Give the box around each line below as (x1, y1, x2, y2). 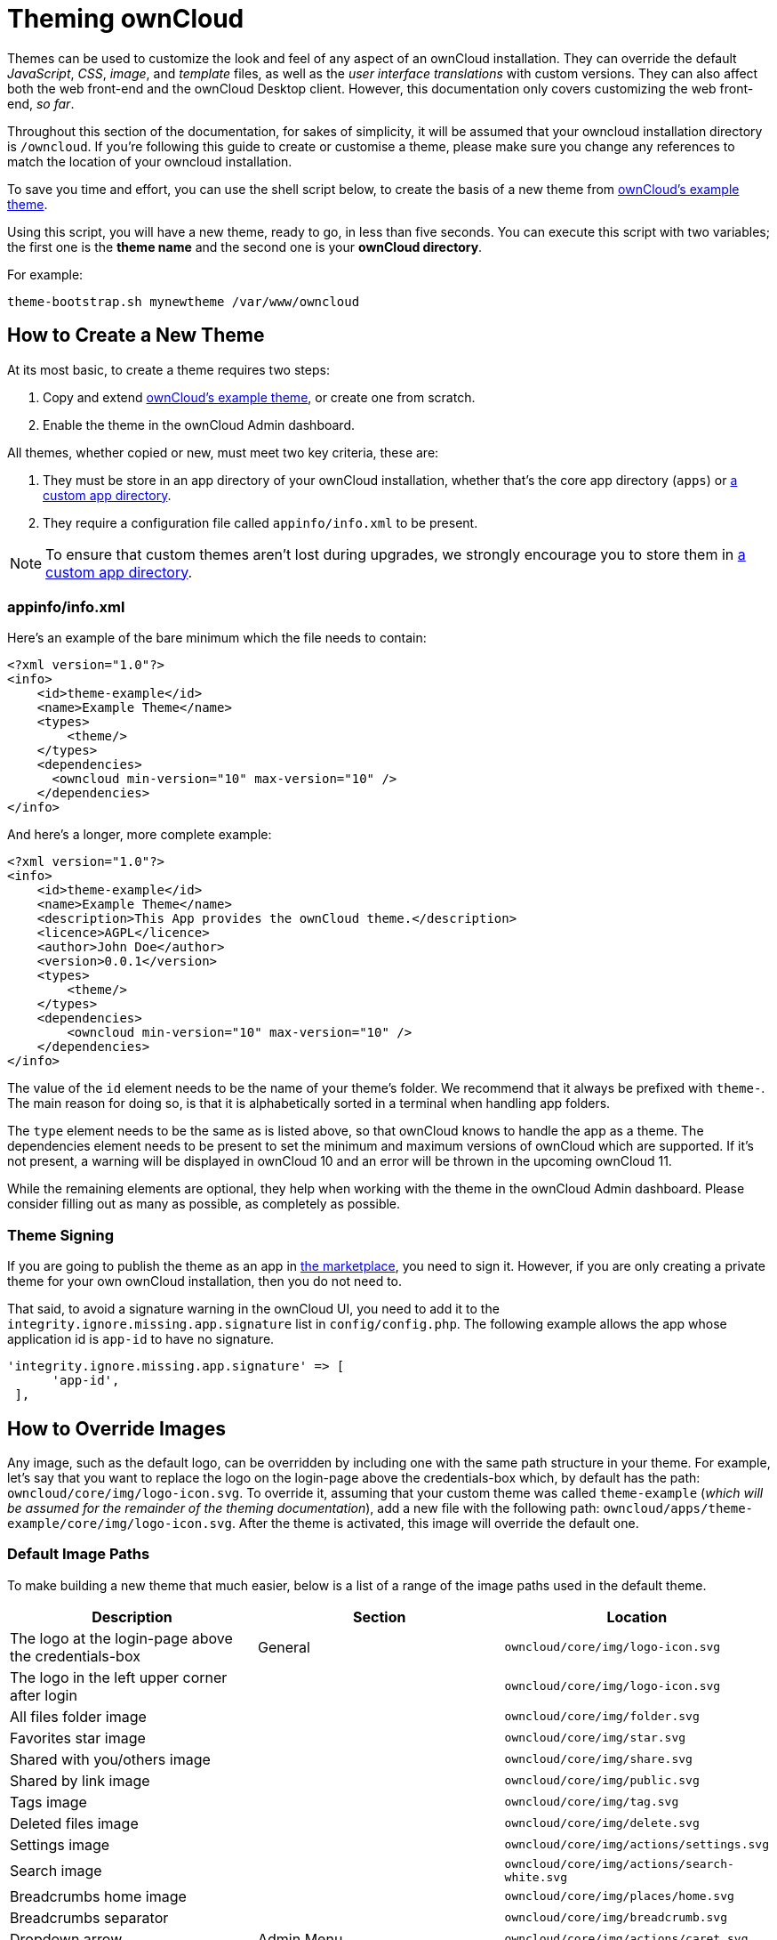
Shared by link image (10, 1771, 150, 1790)
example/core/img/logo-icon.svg (7, 1516, 232, 1531)
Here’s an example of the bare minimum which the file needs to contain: (7, 630, 427, 646)
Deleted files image (10, 1814, 139, 1832)
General (257, 1637, 310, 1656)
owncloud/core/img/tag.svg (504, 1795, 679, 1809)
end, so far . (7, 95, 75, 111)
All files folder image (10, 1707, 147, 1726)
